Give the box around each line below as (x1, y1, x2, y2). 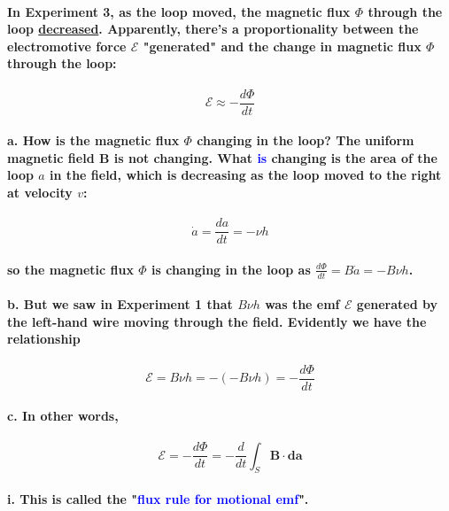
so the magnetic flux (7, 259, 134, 278)
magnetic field (7, 148, 95, 166)
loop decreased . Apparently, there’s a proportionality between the (7, 19, 419, 38)
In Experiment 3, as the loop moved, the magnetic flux (7, 2, 351, 20)
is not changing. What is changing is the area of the (113, 148, 437, 166)
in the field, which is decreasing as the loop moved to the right (50, 166, 442, 184)
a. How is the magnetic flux (7, 131, 180, 150)
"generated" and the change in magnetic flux (143, 36, 422, 55)
